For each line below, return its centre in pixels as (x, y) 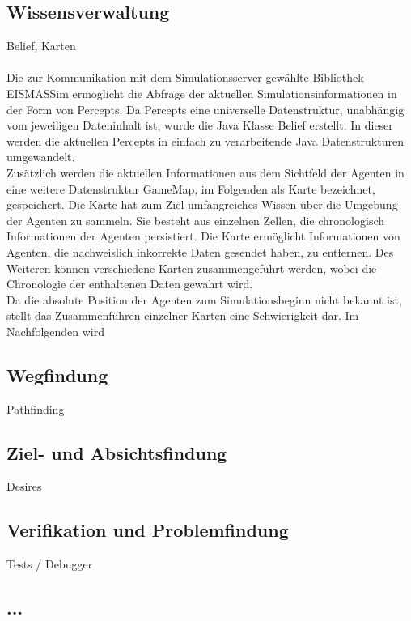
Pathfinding (36, 408)
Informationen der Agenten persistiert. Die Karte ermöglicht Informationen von (203, 236)
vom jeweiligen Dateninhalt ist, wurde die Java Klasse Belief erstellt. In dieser (200, 125)
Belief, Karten (41, 46)
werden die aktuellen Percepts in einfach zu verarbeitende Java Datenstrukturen (205, 140)
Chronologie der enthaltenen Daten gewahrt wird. (130, 284)
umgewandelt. (41, 157)
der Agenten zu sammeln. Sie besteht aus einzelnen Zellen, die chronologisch (196, 220)
